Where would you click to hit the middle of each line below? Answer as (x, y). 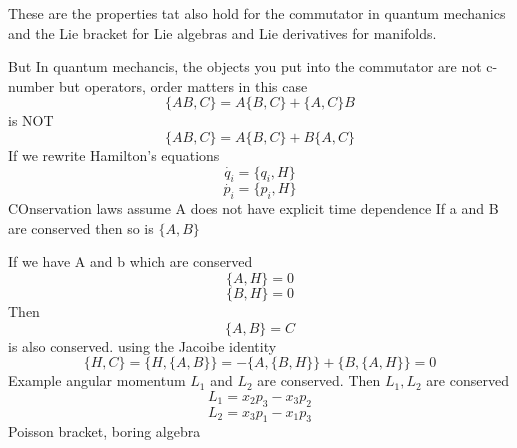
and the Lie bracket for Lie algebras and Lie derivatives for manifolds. (222, 32)
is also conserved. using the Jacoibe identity (142, 345)
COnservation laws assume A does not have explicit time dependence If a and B (253, 208)
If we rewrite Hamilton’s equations (114, 154)
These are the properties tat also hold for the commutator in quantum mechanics (257, 13)
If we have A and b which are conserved (130, 261)
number (31, 85)
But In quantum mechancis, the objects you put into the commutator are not (245, 66)
